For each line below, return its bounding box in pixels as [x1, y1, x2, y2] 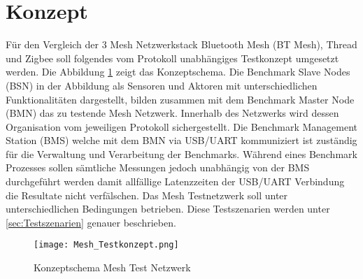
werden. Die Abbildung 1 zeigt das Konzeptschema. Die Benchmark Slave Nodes [6, 64, 350, 79]
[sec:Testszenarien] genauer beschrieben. [6, 215, 176, 229]
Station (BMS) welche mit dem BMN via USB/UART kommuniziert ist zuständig [6, 133, 357, 148]
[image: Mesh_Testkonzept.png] [34, 240, 179, 250]
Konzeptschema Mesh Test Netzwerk [34, 260, 191, 275]
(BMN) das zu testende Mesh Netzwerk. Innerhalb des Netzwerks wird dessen [6, 106, 339, 120]
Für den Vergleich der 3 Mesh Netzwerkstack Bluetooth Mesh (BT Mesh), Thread [6, 37, 357, 52]
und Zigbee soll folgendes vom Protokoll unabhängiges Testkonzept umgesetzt [6, 50, 339, 65]
